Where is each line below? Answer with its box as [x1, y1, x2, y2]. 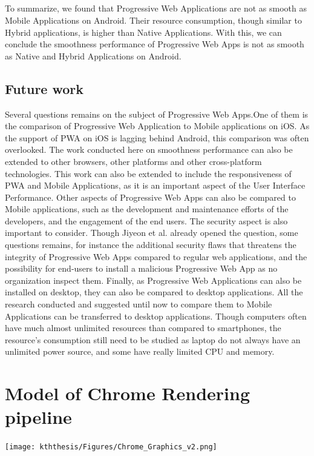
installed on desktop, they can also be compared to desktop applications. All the [5, 286, 303, 298]
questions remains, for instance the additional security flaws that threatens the [5, 238, 296, 251]
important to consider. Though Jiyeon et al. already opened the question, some [5, 226, 298, 239]
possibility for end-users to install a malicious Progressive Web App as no [5, 262, 278, 275]
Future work [5, 79, 84, 98]
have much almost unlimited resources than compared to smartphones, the [5, 321, 281, 334]
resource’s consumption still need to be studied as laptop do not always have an [5, 333, 301, 346]
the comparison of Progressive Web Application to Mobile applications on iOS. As [5, 119, 310, 132]
